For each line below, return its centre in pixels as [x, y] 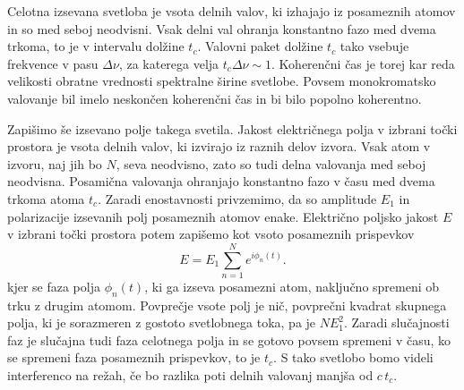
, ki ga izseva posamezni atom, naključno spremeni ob [292, 286]
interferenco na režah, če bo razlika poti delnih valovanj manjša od [190, 375]
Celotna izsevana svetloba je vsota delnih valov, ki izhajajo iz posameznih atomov [232, 11]
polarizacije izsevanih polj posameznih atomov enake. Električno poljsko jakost [223, 216]
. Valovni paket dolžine [260, 46]
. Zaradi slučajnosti [397, 322]
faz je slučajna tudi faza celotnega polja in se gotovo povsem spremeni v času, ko [229, 339]
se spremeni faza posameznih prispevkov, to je [134, 357]
